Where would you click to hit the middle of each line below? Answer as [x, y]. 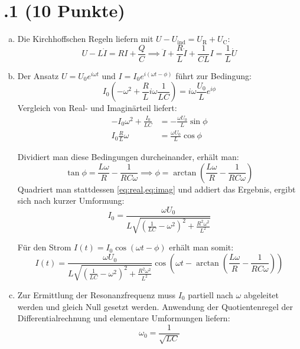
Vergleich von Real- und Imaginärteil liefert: [97, 108]
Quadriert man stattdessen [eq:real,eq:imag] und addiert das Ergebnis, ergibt [156, 189]
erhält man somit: [201, 247]
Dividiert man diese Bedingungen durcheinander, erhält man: [128, 157]
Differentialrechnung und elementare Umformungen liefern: [124, 318]
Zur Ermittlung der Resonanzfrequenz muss [96, 294]
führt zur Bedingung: [213, 75]
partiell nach [211, 294]
